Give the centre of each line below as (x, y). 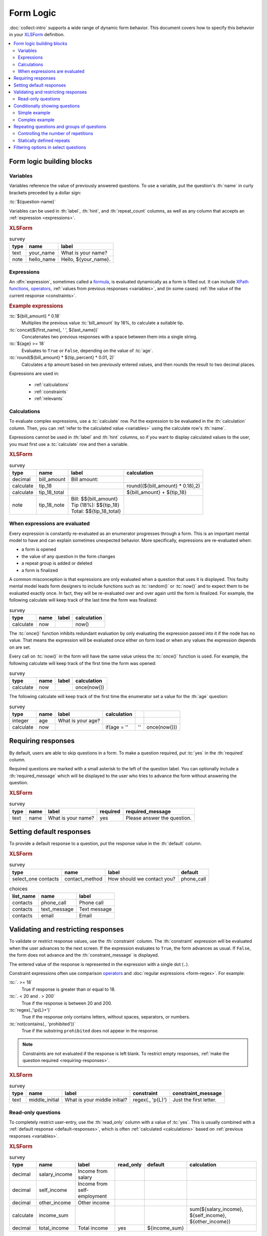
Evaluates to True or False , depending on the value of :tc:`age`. (87, 351)
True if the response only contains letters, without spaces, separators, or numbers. (106, 1017)
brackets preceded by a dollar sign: (45, 192)
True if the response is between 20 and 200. (67, 1003)
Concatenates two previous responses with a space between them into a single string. (110, 337)
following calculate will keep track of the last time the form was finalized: (83, 600)
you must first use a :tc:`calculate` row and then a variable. (69, 444)
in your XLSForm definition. (37, 34)
